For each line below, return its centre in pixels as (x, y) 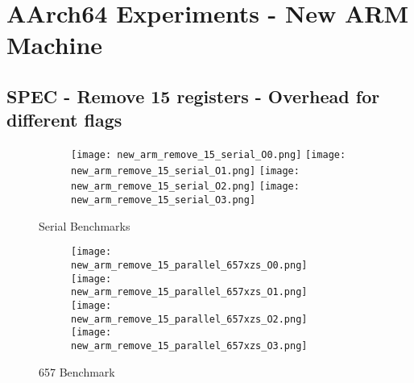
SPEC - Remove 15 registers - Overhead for (193, 96)
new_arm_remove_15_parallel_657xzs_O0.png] (189, 266)
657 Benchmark (77, 371)
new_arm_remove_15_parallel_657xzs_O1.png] (189, 292)
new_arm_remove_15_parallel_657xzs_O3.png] (189, 346)
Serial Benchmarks (85, 225)
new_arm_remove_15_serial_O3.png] (164, 200)
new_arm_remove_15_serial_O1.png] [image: (185, 171)
